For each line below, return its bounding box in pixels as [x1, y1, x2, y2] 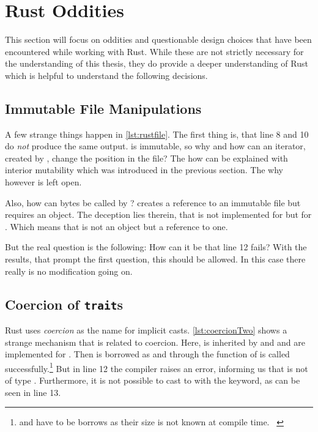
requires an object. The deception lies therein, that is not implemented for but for [5, 208, 312, 221]
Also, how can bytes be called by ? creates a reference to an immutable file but [5, 196, 301, 209]
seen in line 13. [5, 385, 61, 398]
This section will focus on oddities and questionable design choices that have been [5, 33, 312, 46]
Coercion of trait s [5, 294, 123, 313]
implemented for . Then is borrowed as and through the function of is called [5, 348, 290, 360]
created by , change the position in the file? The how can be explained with [5, 151, 288, 164]
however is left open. [5, 176, 82, 188]
